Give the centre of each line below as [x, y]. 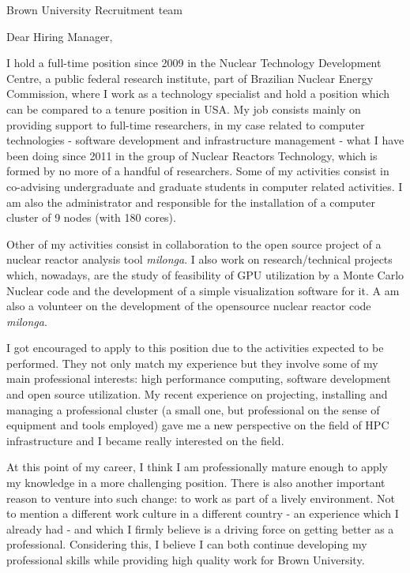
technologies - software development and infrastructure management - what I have [205, 140]
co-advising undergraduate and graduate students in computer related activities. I [205, 186]
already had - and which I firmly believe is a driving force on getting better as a [200, 528]
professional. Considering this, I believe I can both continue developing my [187, 544]
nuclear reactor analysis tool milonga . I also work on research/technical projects [199, 259]
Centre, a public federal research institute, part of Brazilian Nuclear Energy [190, 78]
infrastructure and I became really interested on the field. [145, 440]
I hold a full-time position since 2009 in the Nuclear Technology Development [194, 63]
